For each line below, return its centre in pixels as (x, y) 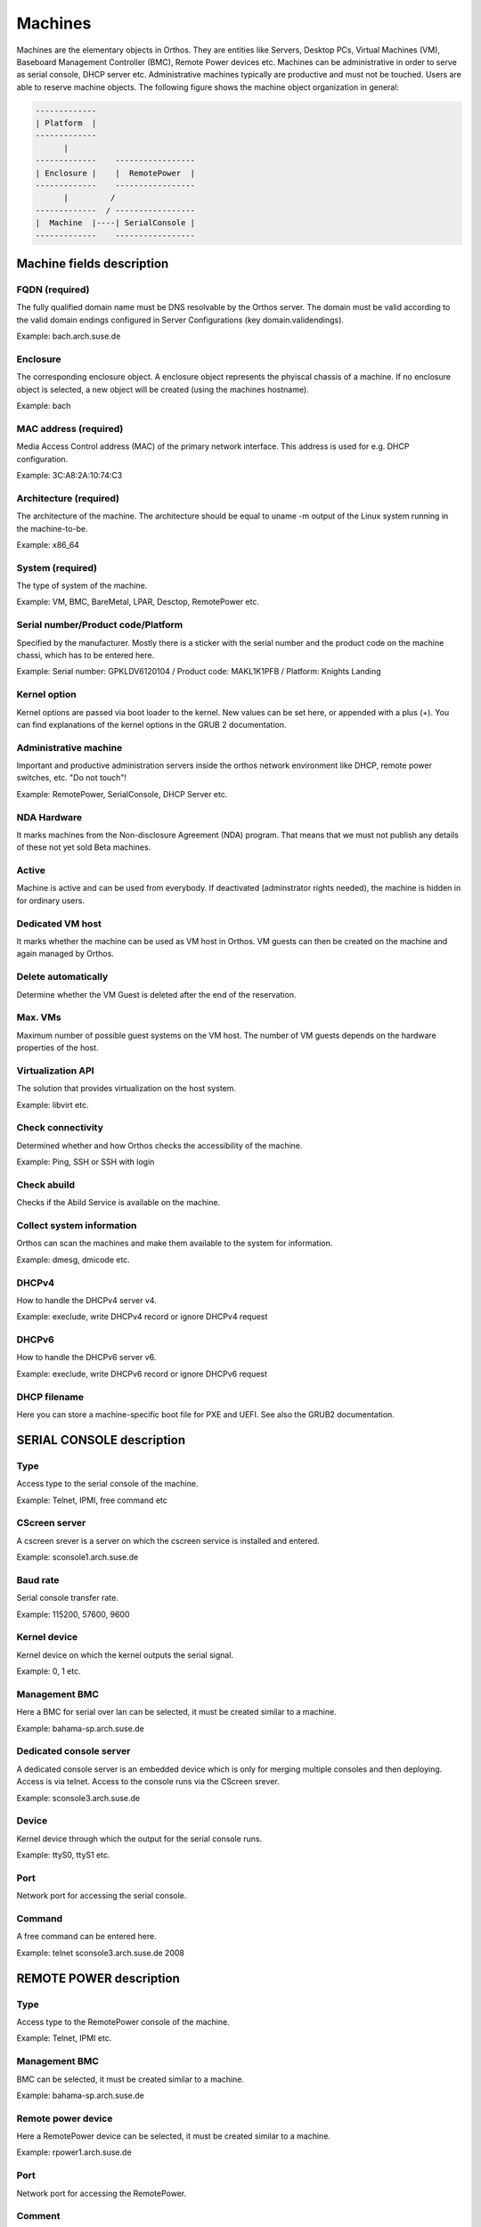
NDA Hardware (49, 817)
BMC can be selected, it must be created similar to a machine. (130, 2079)
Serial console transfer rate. (68, 1598)
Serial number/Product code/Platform (100, 625)
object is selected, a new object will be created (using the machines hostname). (163, 389)
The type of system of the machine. (82, 586)
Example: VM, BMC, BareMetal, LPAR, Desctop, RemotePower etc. (138, 602)
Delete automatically (62, 977)
